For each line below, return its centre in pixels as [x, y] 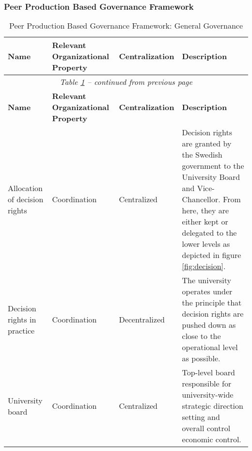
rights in [22, 319]
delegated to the [209, 233]
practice [21, 330]
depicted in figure [212, 255]
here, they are [205, 210]
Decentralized [142, 319]
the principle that [212, 303]
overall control [206, 428]
